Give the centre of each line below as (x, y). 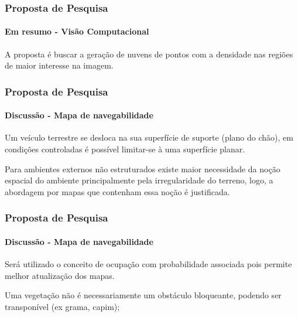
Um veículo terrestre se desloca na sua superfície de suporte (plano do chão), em (149, 137)
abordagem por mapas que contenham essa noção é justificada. (117, 191)
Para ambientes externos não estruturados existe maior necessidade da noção (143, 168)
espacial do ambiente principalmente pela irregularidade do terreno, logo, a (139, 180)
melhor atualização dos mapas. (60, 275)
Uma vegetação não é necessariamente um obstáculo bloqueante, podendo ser (143, 295)
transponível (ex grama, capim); (62, 306)
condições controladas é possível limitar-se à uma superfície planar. (125, 149)
